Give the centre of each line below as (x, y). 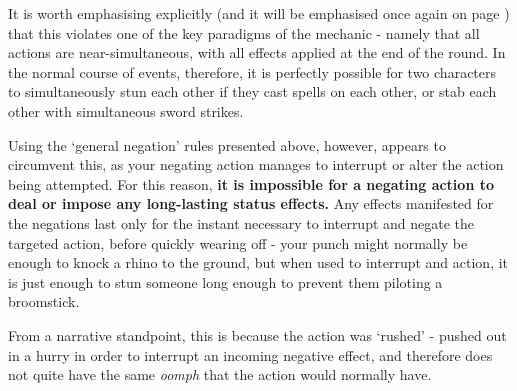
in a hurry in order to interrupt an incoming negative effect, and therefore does (250, 354)
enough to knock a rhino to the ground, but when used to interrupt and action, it (258, 262)
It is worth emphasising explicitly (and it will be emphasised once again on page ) (259, 13)
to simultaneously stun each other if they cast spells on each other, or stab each (252, 91)
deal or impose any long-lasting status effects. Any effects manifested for (251, 203)
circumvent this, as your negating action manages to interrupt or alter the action (256, 164)
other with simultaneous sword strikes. (126, 110)
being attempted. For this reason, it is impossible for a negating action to (251, 183)
